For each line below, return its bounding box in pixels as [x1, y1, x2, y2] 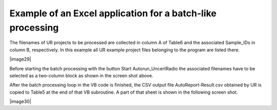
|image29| [9, 56, 31, 62]
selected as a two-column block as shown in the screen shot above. [9, 72, 153, 78]
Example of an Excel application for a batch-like [9, 8, 216, 19]
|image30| [9, 98, 32, 104]
